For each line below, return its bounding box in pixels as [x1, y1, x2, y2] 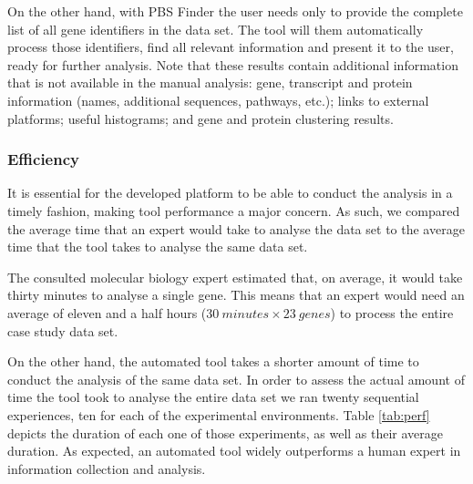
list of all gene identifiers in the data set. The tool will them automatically [7, 19, 424, 38]
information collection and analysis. [7, 458, 206, 478]
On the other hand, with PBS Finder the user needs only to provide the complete [7, 2, 463, 20]
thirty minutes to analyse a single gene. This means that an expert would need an [7, 285, 465, 304]
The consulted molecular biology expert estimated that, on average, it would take [7, 267, 463, 286]
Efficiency [7, 148, 79, 170]
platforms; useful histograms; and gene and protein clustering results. [7, 108, 394, 128]
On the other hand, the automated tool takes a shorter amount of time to [7, 352, 419, 371]
